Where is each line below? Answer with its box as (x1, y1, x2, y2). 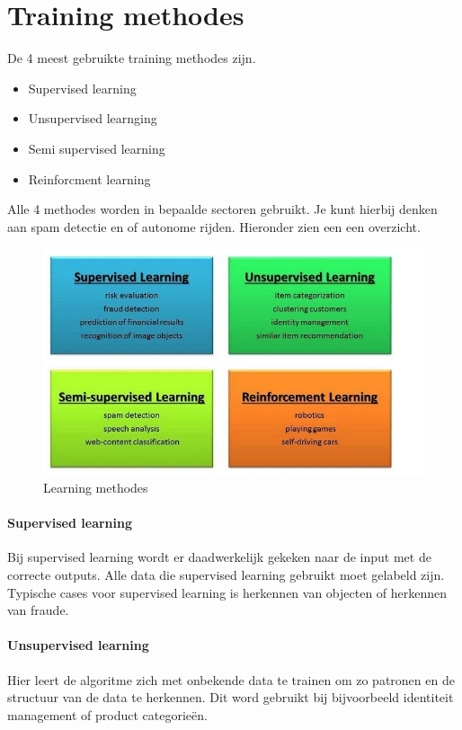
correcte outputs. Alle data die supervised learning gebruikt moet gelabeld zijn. (7, 565, 445, 583)
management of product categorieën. (7, 705, 208, 724)
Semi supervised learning (28, 138, 165, 157)
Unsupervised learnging (28, 109, 157, 128)
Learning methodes (43, 477, 148, 496)
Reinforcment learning (28, 169, 151, 188)
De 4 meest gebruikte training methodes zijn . (7, 49, 256, 67)
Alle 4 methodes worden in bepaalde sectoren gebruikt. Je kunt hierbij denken (7, 200, 438, 218)
